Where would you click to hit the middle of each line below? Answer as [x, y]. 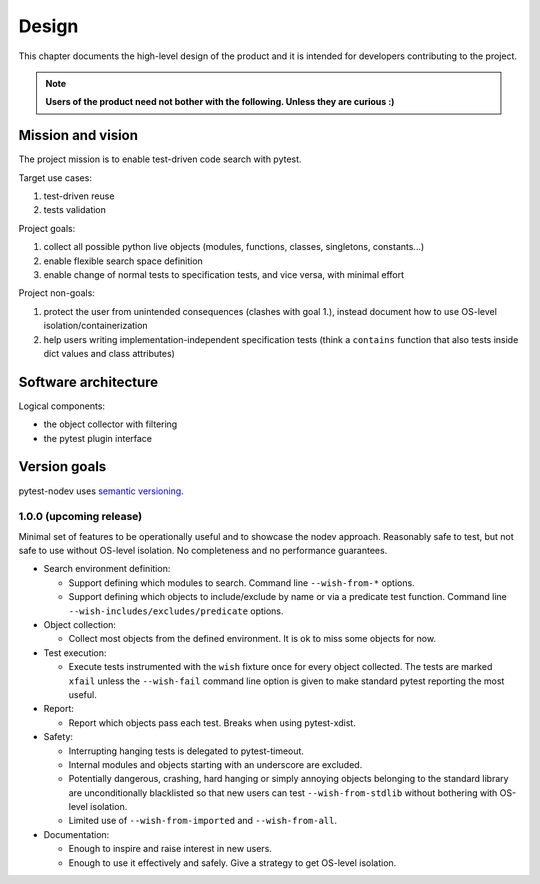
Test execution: [75, 652]
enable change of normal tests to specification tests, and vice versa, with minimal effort [224, 274]
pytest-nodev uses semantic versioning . [101, 491]
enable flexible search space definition [123, 261]
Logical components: [61, 406]
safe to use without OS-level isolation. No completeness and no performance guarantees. [203, 551]
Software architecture [88, 381]
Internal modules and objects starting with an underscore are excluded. [215, 764]
